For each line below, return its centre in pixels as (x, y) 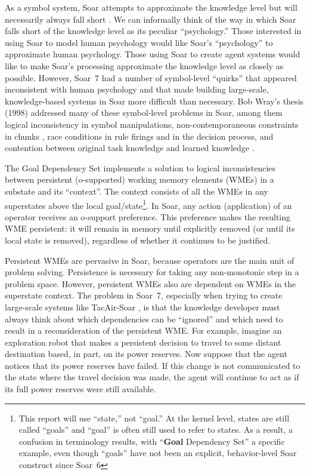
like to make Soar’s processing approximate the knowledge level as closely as (144, 65)
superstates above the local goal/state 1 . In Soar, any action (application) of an (148, 204)
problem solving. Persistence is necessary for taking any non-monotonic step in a (152, 272)
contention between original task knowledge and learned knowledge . (130, 148)
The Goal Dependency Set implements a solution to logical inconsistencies (140, 167)
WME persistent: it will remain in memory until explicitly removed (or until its (150, 228)
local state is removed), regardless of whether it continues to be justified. (138, 240)
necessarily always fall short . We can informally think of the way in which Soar (151, 19)
